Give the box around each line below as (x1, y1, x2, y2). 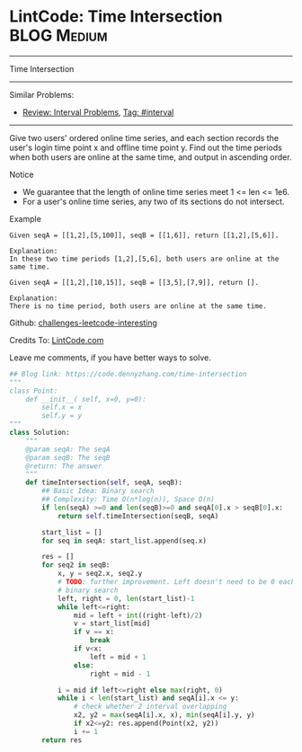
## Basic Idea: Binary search (41, 487, 155, 496)
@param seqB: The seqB (25, 453, 111, 462)
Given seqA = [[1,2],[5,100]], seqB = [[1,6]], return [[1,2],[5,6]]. (9, 231, 280, 240)
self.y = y (41, 411, 83, 420)
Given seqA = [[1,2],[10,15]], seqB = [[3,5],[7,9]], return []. (9, 278, 259, 287)
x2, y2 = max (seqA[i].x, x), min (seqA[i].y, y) (73, 711, 255, 720)
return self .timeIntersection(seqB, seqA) (57, 511, 219, 520)
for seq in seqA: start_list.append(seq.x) (41, 536, 207, 545)
